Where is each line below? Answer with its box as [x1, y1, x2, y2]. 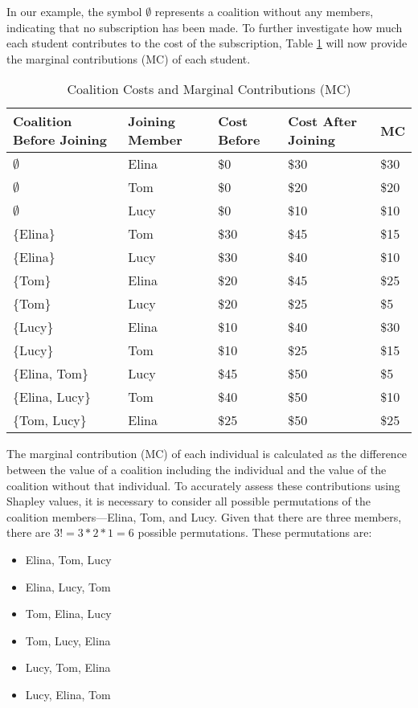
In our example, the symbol [6, 3, 142, 19]
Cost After [288, 112, 358, 131]
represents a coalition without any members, [154, 3, 374, 19]
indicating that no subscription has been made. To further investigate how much [6, 18, 403, 35]
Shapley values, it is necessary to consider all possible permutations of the [6, 493, 371, 510]
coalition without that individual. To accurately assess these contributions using [6, 477, 400, 493]
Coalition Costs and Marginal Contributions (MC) [67, 80, 351, 99]
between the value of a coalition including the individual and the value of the [6, 460, 387, 477]
